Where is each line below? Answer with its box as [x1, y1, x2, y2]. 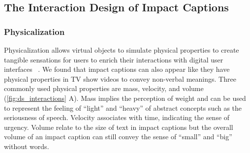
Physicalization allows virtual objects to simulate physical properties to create [4, 45, 239, 55]
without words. [4, 141, 49, 151]
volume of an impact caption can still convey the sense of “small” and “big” [4, 131, 232, 142]
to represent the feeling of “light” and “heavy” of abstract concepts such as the [4, 102, 242, 113]
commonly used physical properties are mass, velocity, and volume [4, 83, 204, 93]
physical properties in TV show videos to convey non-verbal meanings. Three [4, 73, 236, 84]
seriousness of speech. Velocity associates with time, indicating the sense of [4, 112, 230, 122]
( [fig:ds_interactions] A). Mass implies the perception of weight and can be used [4, 92, 246, 103]
